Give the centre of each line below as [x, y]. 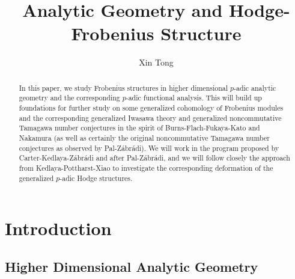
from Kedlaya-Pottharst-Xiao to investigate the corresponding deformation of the [146, 167]
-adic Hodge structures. [96, 178]
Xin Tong [156, 62]
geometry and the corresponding [69, 98]
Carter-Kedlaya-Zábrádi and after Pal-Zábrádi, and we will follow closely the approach [154, 158]
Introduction [58, 228]
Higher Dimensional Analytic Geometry [132, 266]
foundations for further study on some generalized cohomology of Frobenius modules [151, 108]
